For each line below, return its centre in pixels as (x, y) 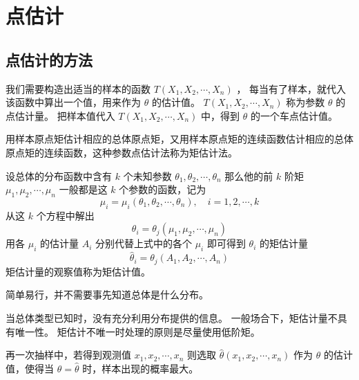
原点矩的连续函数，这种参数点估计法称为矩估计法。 (122, 152)
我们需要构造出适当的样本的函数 (78, 88)
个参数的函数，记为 (163, 189)
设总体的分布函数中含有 (59, 175)
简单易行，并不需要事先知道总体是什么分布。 (107, 295)
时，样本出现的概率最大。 (140, 368)
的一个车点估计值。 (294, 115)
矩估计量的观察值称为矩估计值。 (78, 271)
